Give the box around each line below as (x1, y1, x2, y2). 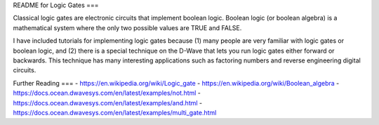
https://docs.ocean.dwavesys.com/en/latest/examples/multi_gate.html (13, 108, 217, 117)
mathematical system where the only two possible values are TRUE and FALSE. (13, 23, 242, 32)
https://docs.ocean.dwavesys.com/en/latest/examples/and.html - (13, 98, 203, 107)
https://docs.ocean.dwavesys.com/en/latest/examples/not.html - (13, 88, 201, 98)
